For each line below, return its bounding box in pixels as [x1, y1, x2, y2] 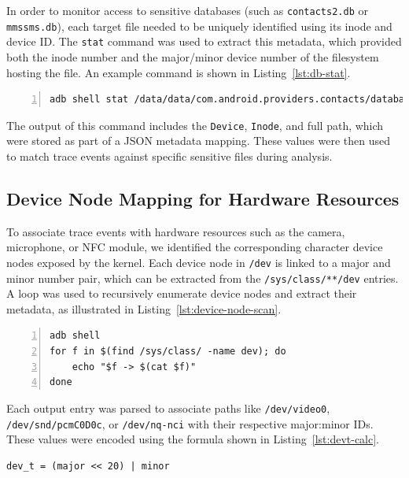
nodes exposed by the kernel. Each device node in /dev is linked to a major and [6, 254, 391, 270]
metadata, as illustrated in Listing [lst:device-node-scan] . [6, 300, 282, 317]
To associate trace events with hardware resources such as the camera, [6, 223, 345, 239]
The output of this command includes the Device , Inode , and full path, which [6, 117, 384, 133]
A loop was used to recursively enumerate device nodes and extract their [6, 285, 357, 302]
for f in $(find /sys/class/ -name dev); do [50, 346, 286, 358]
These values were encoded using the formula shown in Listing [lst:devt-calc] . [6, 431, 380, 447]
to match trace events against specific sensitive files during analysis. [6, 148, 333, 164]
